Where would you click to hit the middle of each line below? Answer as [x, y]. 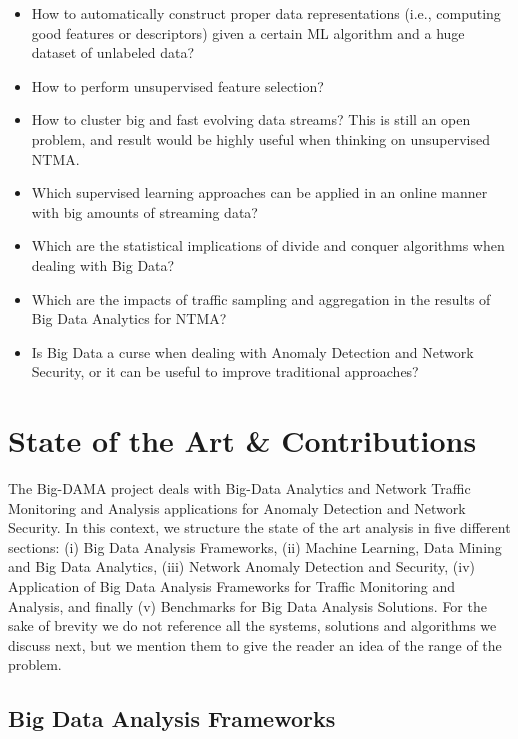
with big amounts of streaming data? [144, 211]
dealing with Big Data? [103, 264]
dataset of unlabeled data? [113, 52]
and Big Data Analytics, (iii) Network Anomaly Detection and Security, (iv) [242, 566]
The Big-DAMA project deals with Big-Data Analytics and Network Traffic [239, 488]
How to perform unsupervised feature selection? [177, 85]
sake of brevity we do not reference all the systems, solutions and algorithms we [252, 625]
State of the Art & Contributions [242, 440]
